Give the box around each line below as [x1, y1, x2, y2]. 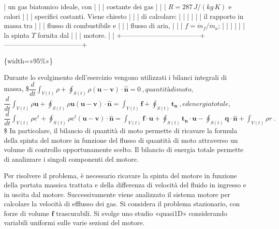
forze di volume [4, 208, 49, 218]
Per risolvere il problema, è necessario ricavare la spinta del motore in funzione [4, 170, 237, 180]
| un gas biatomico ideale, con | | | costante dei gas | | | [4, 1, 166, 11]
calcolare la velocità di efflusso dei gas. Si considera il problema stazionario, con [4, 198, 240, 209]
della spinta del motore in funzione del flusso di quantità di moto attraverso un [4, 135, 238, 145]
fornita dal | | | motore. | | [38, 30, 115, 40]
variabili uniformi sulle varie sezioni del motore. [4, 217, 145, 228]
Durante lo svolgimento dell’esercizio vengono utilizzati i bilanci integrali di [4, 72, 227, 82]
